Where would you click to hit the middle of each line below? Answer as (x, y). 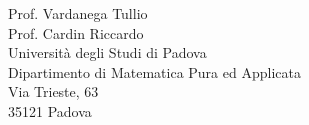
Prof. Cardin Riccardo (76, 32)
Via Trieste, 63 (53, 91)
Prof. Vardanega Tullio (78, 13)
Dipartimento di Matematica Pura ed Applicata (154, 71)
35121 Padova (50, 110)
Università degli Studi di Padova (107, 52)
